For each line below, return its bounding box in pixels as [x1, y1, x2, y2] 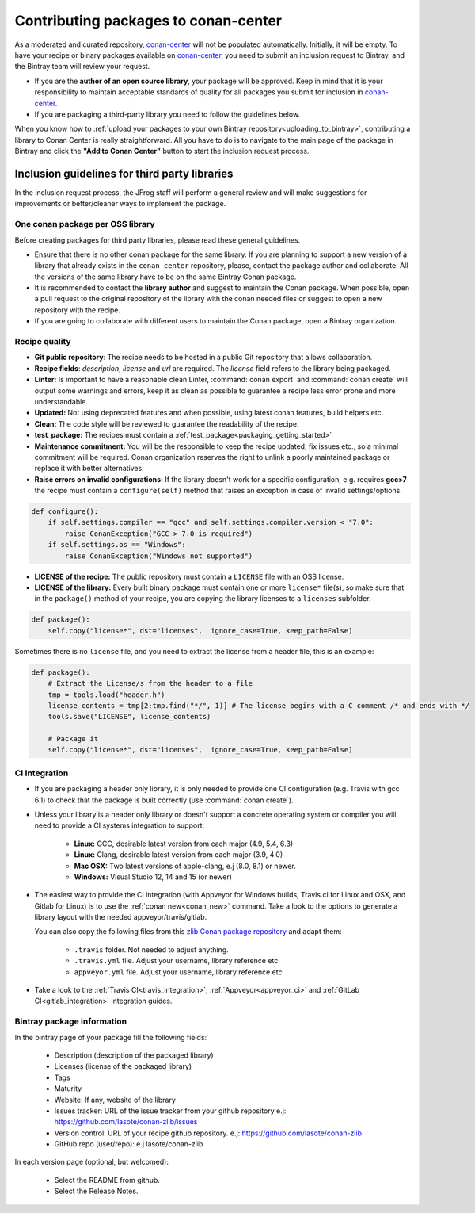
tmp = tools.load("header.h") [47, 690, 165, 699]
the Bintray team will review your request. [14, 62, 150, 71]
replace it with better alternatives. [34, 464, 144, 473]
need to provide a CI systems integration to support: [34, 821, 205, 830]
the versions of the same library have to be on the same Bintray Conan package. [34, 272, 297, 281]
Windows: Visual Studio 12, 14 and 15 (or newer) [74, 872, 233, 882]
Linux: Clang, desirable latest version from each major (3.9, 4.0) [74, 850, 283, 859]
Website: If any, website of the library [54, 1095, 176, 1104]
